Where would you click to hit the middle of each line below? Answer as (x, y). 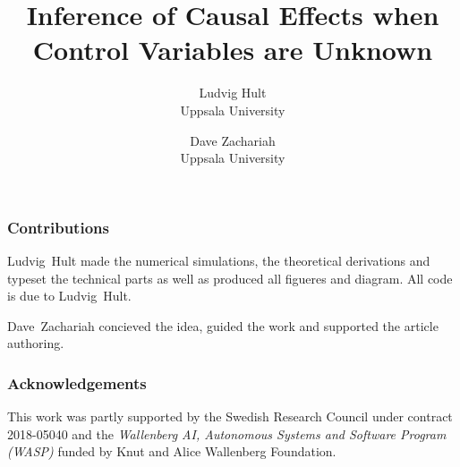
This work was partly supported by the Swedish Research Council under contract (230, 416)
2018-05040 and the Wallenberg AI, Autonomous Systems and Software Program (227, 433)
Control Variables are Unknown (233, 50)
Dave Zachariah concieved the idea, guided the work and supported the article (223, 325)
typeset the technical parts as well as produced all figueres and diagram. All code (230, 278)
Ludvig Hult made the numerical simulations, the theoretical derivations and (219, 260)
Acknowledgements (77, 382)
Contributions (58, 227)
